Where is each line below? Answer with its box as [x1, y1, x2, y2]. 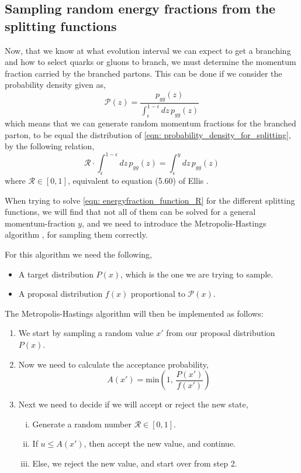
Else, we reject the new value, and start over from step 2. [32, 457, 237, 469]
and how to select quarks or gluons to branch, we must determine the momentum [5, 56, 296, 68]
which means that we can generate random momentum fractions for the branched [5, 116, 296, 129]
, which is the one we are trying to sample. [120, 268, 274, 280]
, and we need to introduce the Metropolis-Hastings [82, 217, 267, 229]
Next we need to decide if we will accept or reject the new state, [18, 398, 248, 410]
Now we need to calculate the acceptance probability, [18, 358, 209, 370]
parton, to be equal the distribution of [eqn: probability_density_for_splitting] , [5, 128, 291, 140]
